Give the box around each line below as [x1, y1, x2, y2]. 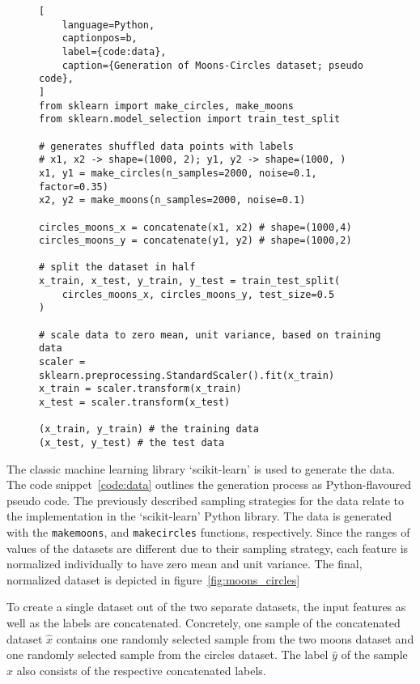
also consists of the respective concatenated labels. [16, 661, 266, 678]
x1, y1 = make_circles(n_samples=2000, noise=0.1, [39, 167, 317, 179]
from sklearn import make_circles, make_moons [39, 100, 294, 112]
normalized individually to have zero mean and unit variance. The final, [6, 555, 363, 572]
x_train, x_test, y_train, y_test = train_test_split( [39, 275, 341, 287]
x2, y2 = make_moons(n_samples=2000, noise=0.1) [39, 194, 306, 206]
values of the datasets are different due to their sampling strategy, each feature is [6, 539, 409, 556]
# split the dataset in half [39, 261, 196, 274]
